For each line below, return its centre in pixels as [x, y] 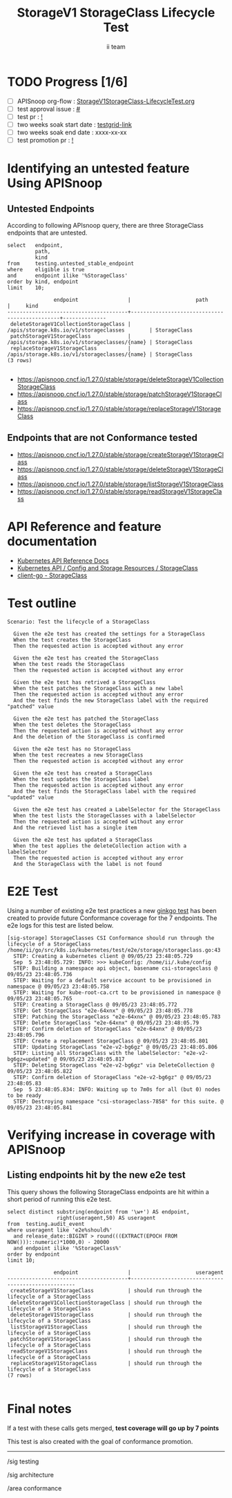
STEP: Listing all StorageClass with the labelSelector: [97, 1053]
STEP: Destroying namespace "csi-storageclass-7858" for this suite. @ [119, 1101]
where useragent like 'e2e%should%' [60, 1230]
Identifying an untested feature [98, 169]
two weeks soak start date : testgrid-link [75, 124]
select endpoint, [35, 246]
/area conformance [35, 1488]
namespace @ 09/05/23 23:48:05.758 [58, 986]
